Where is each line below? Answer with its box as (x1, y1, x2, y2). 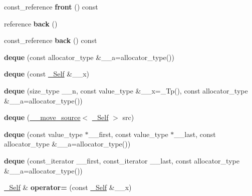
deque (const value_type (4, 128, 83, 139)
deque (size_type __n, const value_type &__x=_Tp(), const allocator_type (4, 85, 248, 95)
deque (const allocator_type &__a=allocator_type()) (4, 51, 174, 62)
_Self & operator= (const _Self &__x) (4, 182, 132, 192)
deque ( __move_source (4, 112, 81, 122)
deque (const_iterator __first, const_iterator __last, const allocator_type (4, 155, 239, 165)
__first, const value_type (88, 128, 168, 139)
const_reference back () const (4, 35, 97, 45)
